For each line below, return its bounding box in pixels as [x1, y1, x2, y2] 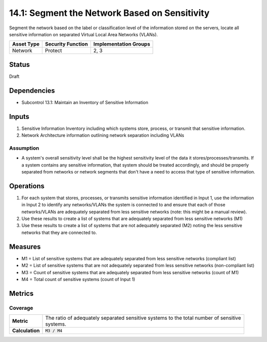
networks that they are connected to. [21, 229, 97, 235]
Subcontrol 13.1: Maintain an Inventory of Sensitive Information [21, 99, 148, 105]
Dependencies [9, 86, 55, 95]
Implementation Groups [93, 41, 150, 48]
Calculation [12, 327, 40, 334]
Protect [45, 47, 62, 54]
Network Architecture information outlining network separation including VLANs [21, 132, 184, 138]
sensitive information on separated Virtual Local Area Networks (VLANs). [9, 31, 158, 37]
